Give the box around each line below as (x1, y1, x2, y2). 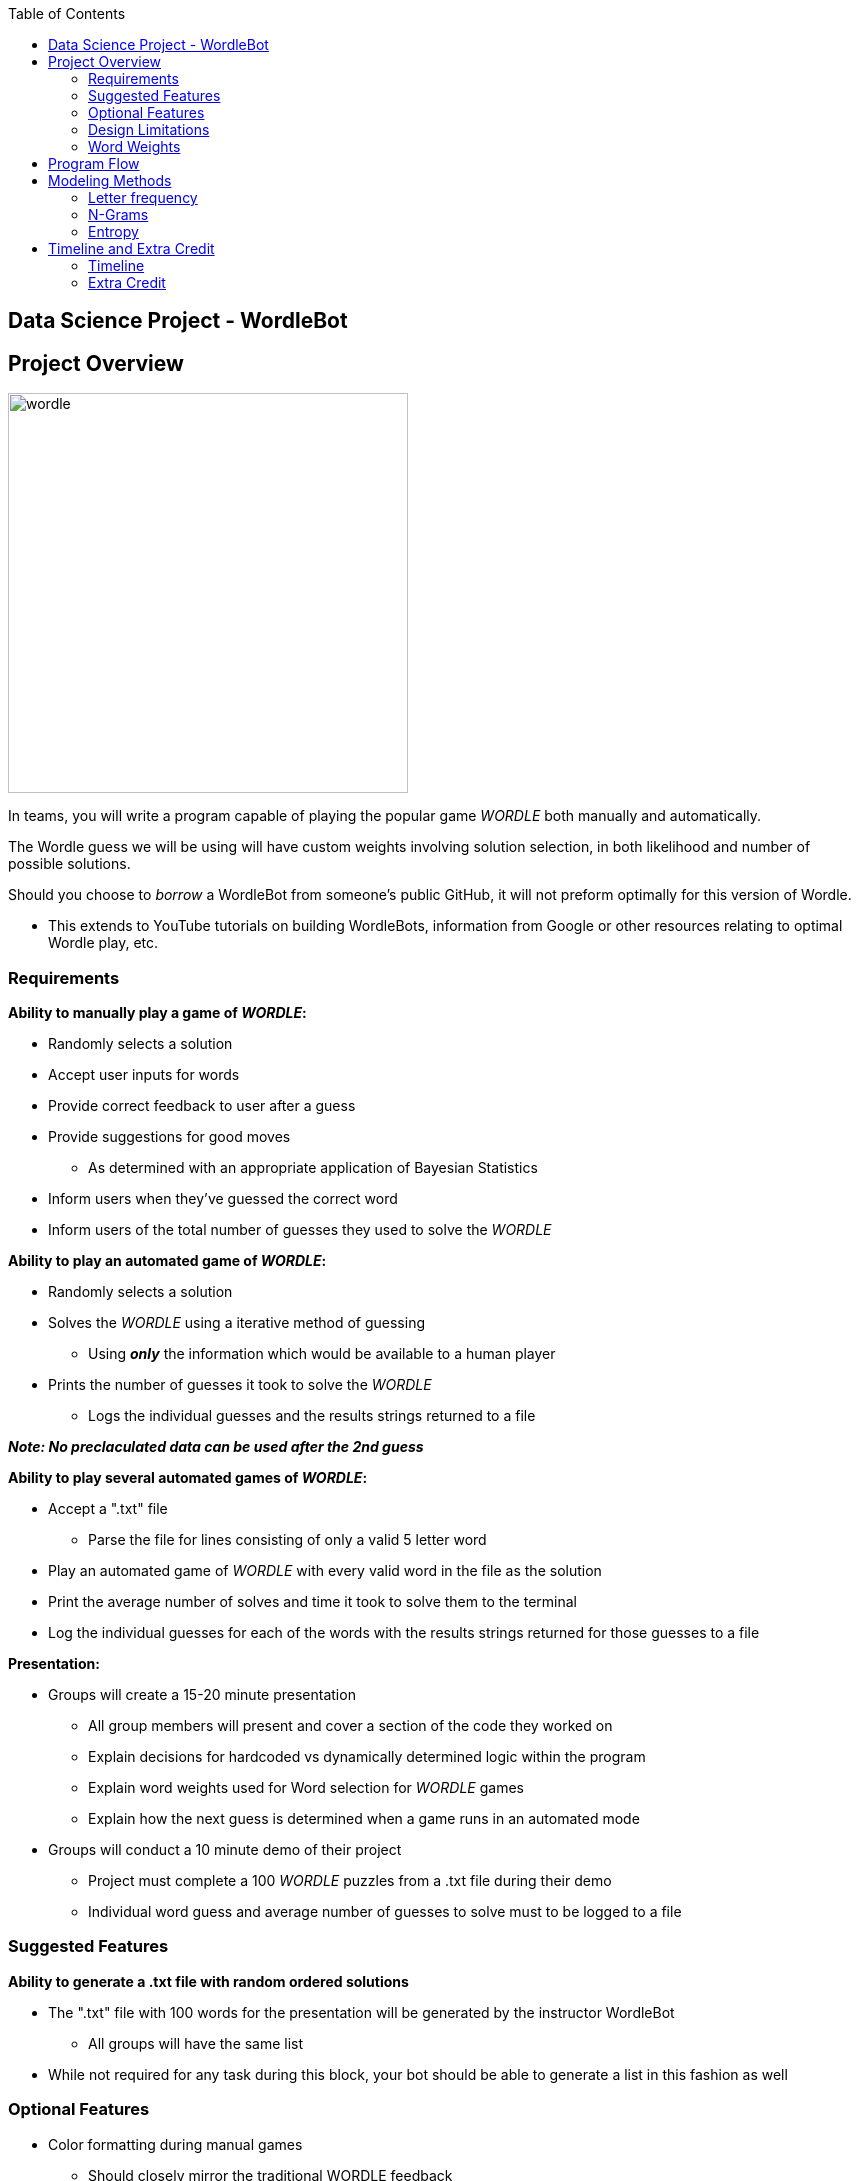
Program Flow (48, 155, 140, 172)
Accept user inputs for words (48, 1066, 240, 1084)
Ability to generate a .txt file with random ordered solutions (8, 1972, 409, 1990)
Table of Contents (8, 5, 126, 22)
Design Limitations (88, 121, 210, 138)
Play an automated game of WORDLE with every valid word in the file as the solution (48, 1562, 602, 1580)
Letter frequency (88, 189, 198, 206)
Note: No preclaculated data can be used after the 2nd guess (8, 1438, 424, 1456)
